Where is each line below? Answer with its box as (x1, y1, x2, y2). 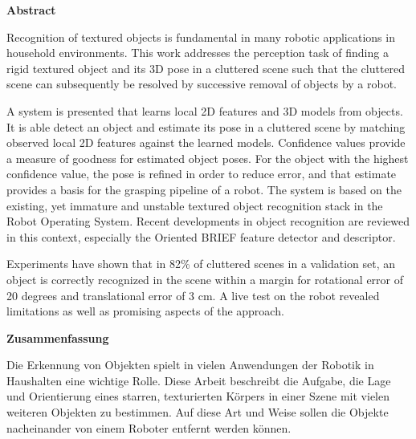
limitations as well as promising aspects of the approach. (6, 303, 284, 319)
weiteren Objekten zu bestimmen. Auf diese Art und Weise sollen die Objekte (6, 404, 389, 421)
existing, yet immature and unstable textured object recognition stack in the (6, 197, 383, 213)
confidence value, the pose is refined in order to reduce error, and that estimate (6, 165, 397, 182)
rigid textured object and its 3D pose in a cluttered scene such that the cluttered (6, 59, 406, 76)
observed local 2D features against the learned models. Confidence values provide (6, 134, 406, 151)
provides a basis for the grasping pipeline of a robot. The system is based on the (6, 181, 402, 197)
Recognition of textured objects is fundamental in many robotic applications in (6, 28, 395, 45)
